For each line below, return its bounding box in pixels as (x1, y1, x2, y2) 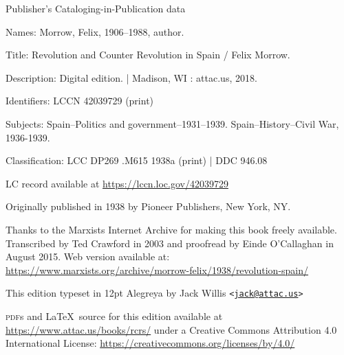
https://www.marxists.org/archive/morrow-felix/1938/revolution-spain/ (6, 262, 309, 277)
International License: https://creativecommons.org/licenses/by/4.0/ (6, 336, 295, 350)
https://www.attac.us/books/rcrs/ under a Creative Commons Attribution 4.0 (6, 322, 337, 336)
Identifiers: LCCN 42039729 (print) (6, 93, 154, 108)
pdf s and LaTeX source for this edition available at (6, 308, 223, 323)
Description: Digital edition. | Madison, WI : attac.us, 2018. (6, 70, 257, 84)
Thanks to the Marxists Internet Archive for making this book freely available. (6, 222, 337, 236)
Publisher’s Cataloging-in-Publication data (6, 1, 186, 15)
